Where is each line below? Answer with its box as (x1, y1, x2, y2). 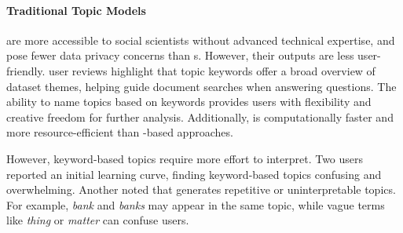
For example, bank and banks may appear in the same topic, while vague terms (6, 196, 385, 213)
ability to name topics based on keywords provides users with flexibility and (6, 93, 372, 110)
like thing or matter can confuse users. (6, 212, 189, 228)
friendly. (6, 62, 46, 78)
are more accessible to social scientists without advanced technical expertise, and (6, 31, 395, 48)
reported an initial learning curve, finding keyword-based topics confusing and (6, 166, 382, 182)
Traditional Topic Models (6, 2, 146, 18)
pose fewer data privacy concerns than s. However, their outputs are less (6, 47, 354, 64)
